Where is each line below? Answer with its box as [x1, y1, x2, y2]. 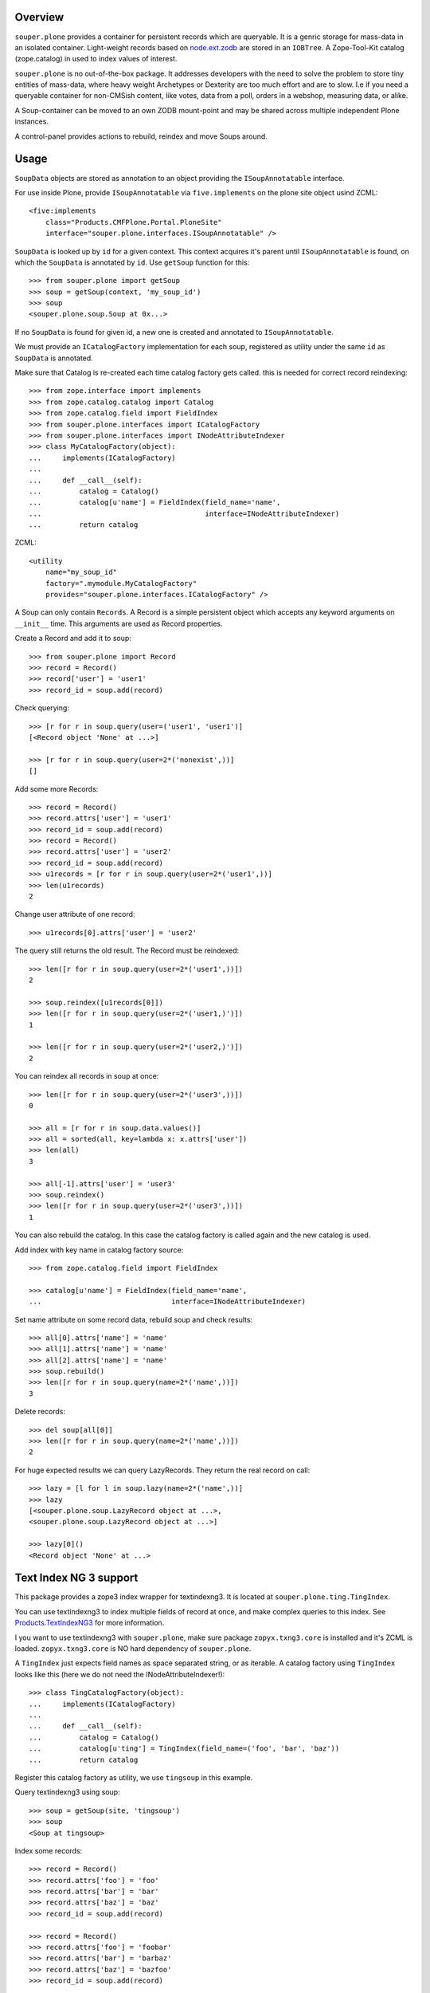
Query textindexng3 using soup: [14, 1787, 120, 1797]
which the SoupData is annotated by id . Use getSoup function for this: [14, 257, 250, 267]
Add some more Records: [14, 784, 99, 793]
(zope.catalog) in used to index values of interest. [14, 54, 178, 64]
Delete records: [14, 1407, 65, 1417]
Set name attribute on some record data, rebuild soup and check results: [14, 1315, 253, 1324]
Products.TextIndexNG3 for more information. [14, 1618, 165, 1628]
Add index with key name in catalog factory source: [14, 1244, 184, 1255]
